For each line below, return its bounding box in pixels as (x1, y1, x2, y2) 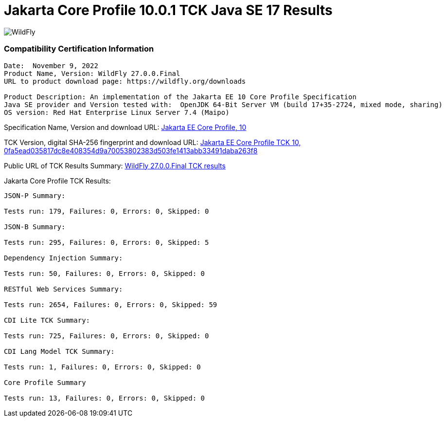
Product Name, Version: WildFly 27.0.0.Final (4, 69, 180, 77)
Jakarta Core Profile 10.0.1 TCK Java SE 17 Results (4, 2, 333, 18)
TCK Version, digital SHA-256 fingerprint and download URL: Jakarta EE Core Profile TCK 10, (4, 138, 301, 146)
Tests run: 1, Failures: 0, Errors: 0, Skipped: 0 (4, 363, 201, 371)
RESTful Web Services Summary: (4, 285, 123, 293)
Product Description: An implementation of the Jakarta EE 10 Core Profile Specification (4, 92, 356, 101)
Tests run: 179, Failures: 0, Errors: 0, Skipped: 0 (4, 207, 209, 215)
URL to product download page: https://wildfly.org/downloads (4, 77, 246, 85)
